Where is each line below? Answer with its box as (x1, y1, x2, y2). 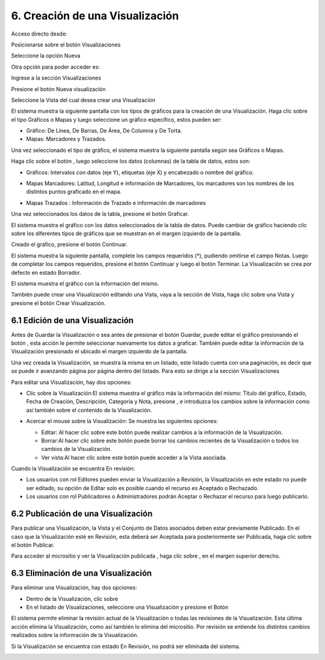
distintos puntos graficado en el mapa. (26, 188, 122, 195)
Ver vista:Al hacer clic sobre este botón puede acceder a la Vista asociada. (41, 454, 227, 461)
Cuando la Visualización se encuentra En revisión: (11, 465, 135, 473)
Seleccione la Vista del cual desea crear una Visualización (11, 96, 156, 104)
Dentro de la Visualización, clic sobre (26, 595, 119, 602)
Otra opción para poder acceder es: (11, 63, 101, 71)
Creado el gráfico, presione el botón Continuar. (11, 241, 128, 248)
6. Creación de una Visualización (11, 9, 179, 22)
